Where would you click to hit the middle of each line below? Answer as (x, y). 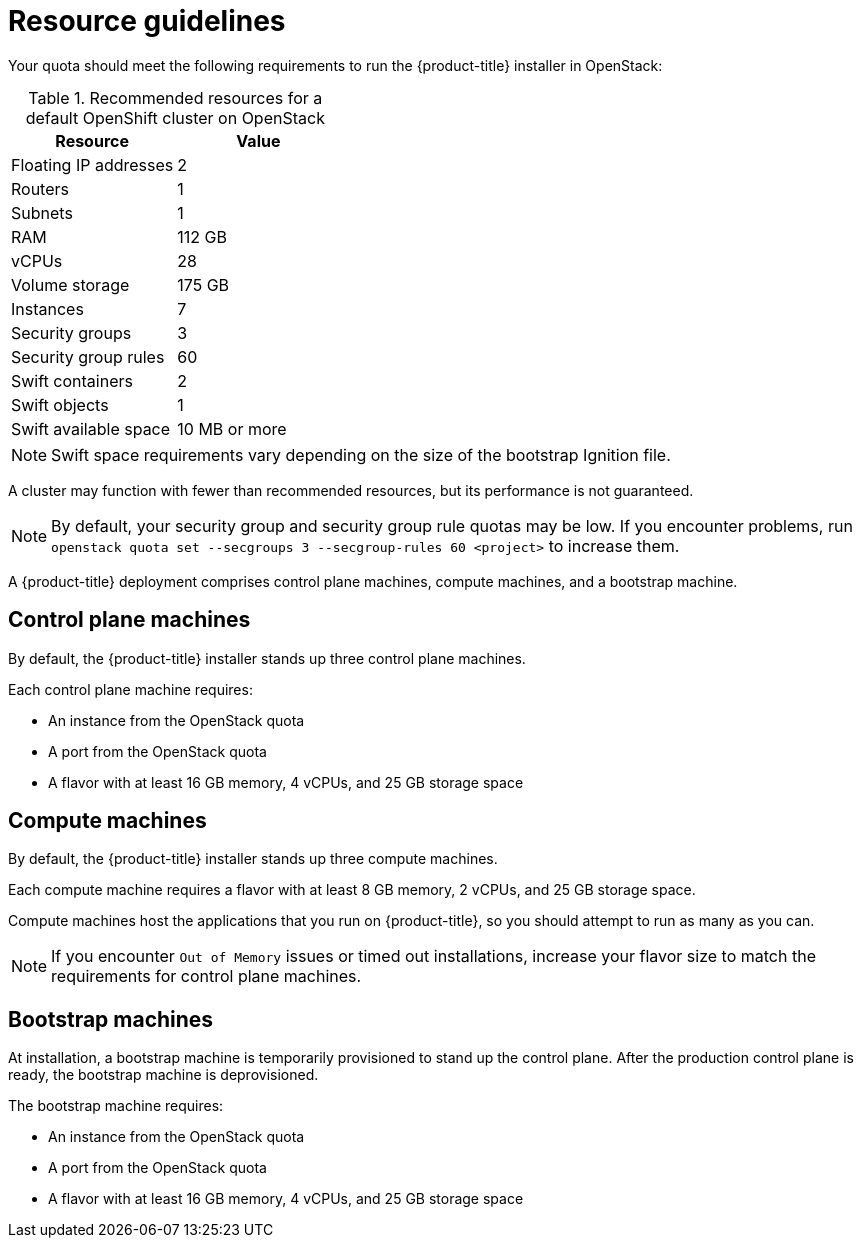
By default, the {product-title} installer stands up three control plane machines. (267, 658)
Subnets (42, 212)
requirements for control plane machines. (206, 976)
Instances (47, 308)
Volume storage (70, 284)
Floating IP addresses (92, 164)
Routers (40, 188)
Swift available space (91, 428)
